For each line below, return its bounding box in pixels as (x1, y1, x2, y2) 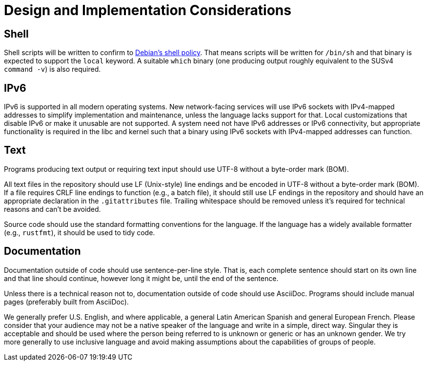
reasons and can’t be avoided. (4, 204, 101, 213)
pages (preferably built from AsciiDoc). (4, 297, 129, 306)
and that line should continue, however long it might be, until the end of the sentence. (4, 274, 279, 283)
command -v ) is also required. (4, 65, 101, 74)
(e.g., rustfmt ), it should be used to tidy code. (4, 228, 155, 237)
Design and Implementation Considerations (4, 2, 291, 19)
